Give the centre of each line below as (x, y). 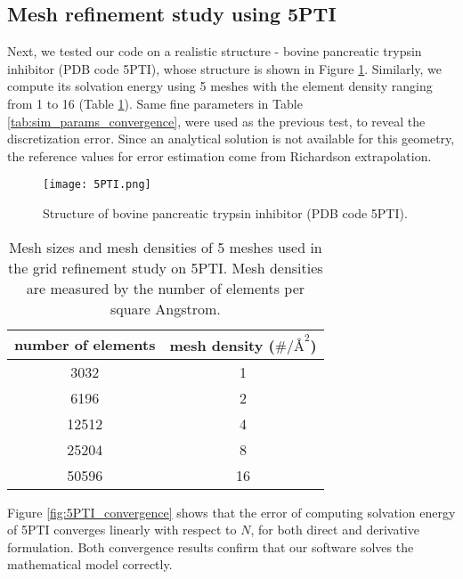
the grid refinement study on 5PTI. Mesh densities (166, 267)
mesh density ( (222, 345)
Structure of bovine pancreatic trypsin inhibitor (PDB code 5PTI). (225, 213)
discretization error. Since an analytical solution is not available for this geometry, (231, 139)
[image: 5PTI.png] (97, 185)
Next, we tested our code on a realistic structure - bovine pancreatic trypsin (215, 51)
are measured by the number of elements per (166, 288)
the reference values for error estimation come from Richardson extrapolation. (219, 155)
